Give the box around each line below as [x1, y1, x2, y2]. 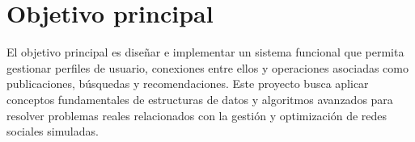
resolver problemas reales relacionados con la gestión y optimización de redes [6, 106, 387, 123]
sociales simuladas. [6, 123, 99, 140]
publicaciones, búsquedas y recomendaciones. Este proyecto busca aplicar [6, 75, 369, 92]
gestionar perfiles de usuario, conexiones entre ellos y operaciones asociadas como [6, 59, 409, 76]
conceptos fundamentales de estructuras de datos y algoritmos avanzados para [6, 90, 393, 107]
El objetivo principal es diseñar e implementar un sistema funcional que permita [6, 44, 404, 61]
